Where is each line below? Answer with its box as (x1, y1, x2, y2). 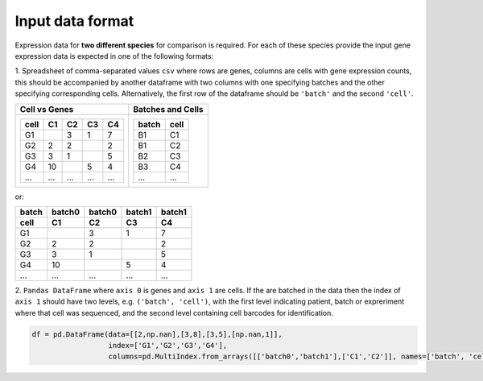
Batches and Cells (133, 103, 204, 114)
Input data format (14, 12, 134, 30)
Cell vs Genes (19, 103, 74, 114)
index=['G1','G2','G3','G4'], (108, 341, 228, 350)
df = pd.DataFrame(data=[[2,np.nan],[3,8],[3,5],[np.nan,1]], (31, 329, 283, 338)
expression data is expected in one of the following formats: (14, 51, 214, 60)
